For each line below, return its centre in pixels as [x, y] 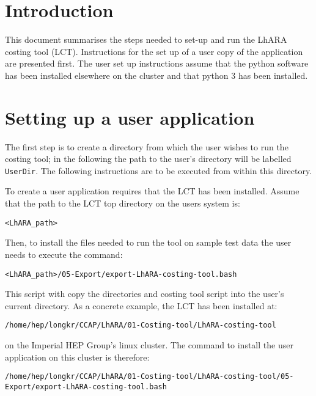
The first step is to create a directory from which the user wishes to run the [147, 146]
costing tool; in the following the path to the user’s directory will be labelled [148, 159]
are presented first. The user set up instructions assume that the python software [157, 63]
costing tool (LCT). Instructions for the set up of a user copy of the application [154, 51]
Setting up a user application [130, 117]
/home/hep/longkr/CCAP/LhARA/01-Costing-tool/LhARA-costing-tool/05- [149, 377]
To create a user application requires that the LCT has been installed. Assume [152, 191]
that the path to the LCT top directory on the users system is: [123, 203]
